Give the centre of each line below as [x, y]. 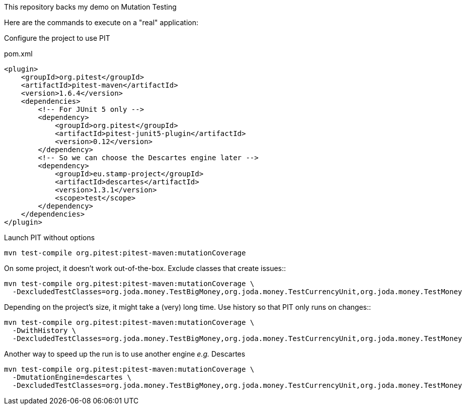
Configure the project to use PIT [57, 38]
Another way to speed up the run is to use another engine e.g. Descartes [125, 354]
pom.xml [18, 54]
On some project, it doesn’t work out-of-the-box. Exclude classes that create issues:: [145, 268]
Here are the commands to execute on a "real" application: [101, 22]
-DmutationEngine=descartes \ [72, 377]
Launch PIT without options [50, 237]
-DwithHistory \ [44, 330]
